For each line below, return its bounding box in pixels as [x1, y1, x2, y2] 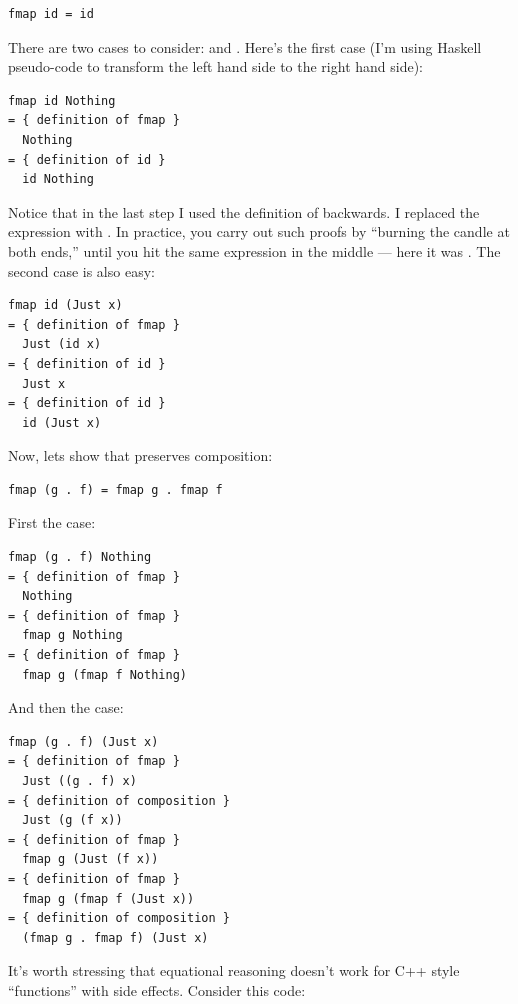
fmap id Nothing [8, 93, 116, 108]
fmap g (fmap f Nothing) [22, 667, 187, 682]
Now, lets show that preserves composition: [8, 445, 273, 466]
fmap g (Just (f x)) [22, 852, 159, 867]
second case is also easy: [8, 260, 155, 281]
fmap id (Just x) [8, 298, 123, 313]
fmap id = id [8, 7, 94, 21]
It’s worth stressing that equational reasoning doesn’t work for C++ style [8, 960, 460, 981]
